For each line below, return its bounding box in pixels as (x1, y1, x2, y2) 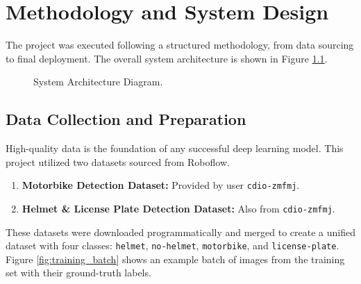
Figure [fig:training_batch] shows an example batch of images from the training (6, 251, 345, 266)
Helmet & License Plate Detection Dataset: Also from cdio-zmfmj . (22, 201, 335, 215)
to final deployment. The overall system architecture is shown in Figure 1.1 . (6, 51, 328, 65)
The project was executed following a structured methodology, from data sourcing (6, 37, 354, 52)
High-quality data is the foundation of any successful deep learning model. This (6, 141, 344, 156)
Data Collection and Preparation (6, 108, 246, 130)
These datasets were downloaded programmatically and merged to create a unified (6, 224, 355, 239)
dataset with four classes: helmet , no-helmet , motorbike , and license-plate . (6, 238, 339, 253)
